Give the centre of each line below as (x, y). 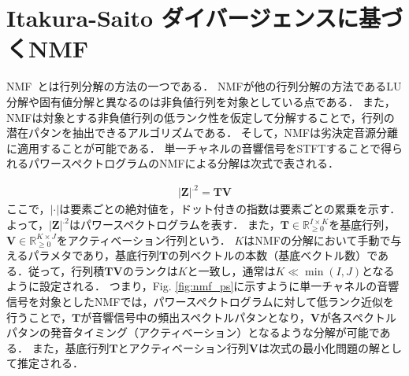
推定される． (50, 363)
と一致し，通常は (231, 270)
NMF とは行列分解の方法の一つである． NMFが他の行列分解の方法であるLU (204, 86)
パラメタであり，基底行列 (94, 255)
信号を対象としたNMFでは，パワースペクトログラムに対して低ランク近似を (200, 301)
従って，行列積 (66, 270)
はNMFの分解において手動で (317, 240)
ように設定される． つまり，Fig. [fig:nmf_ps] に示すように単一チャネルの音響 (203, 286)
